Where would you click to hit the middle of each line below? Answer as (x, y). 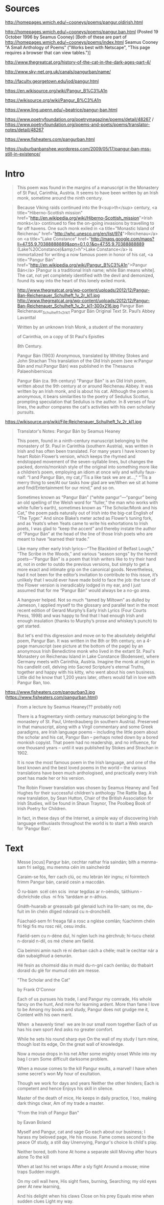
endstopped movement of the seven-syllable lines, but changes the (85, 461)
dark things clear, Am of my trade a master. (60, 1103)
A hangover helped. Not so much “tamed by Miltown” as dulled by (83, 600)
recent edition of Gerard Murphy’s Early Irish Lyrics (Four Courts (82, 610)
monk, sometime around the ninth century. (60, 198)
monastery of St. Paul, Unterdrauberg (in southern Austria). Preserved (88, 721)
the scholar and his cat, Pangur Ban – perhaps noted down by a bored (87, 737)
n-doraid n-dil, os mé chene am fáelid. (56, 941)
